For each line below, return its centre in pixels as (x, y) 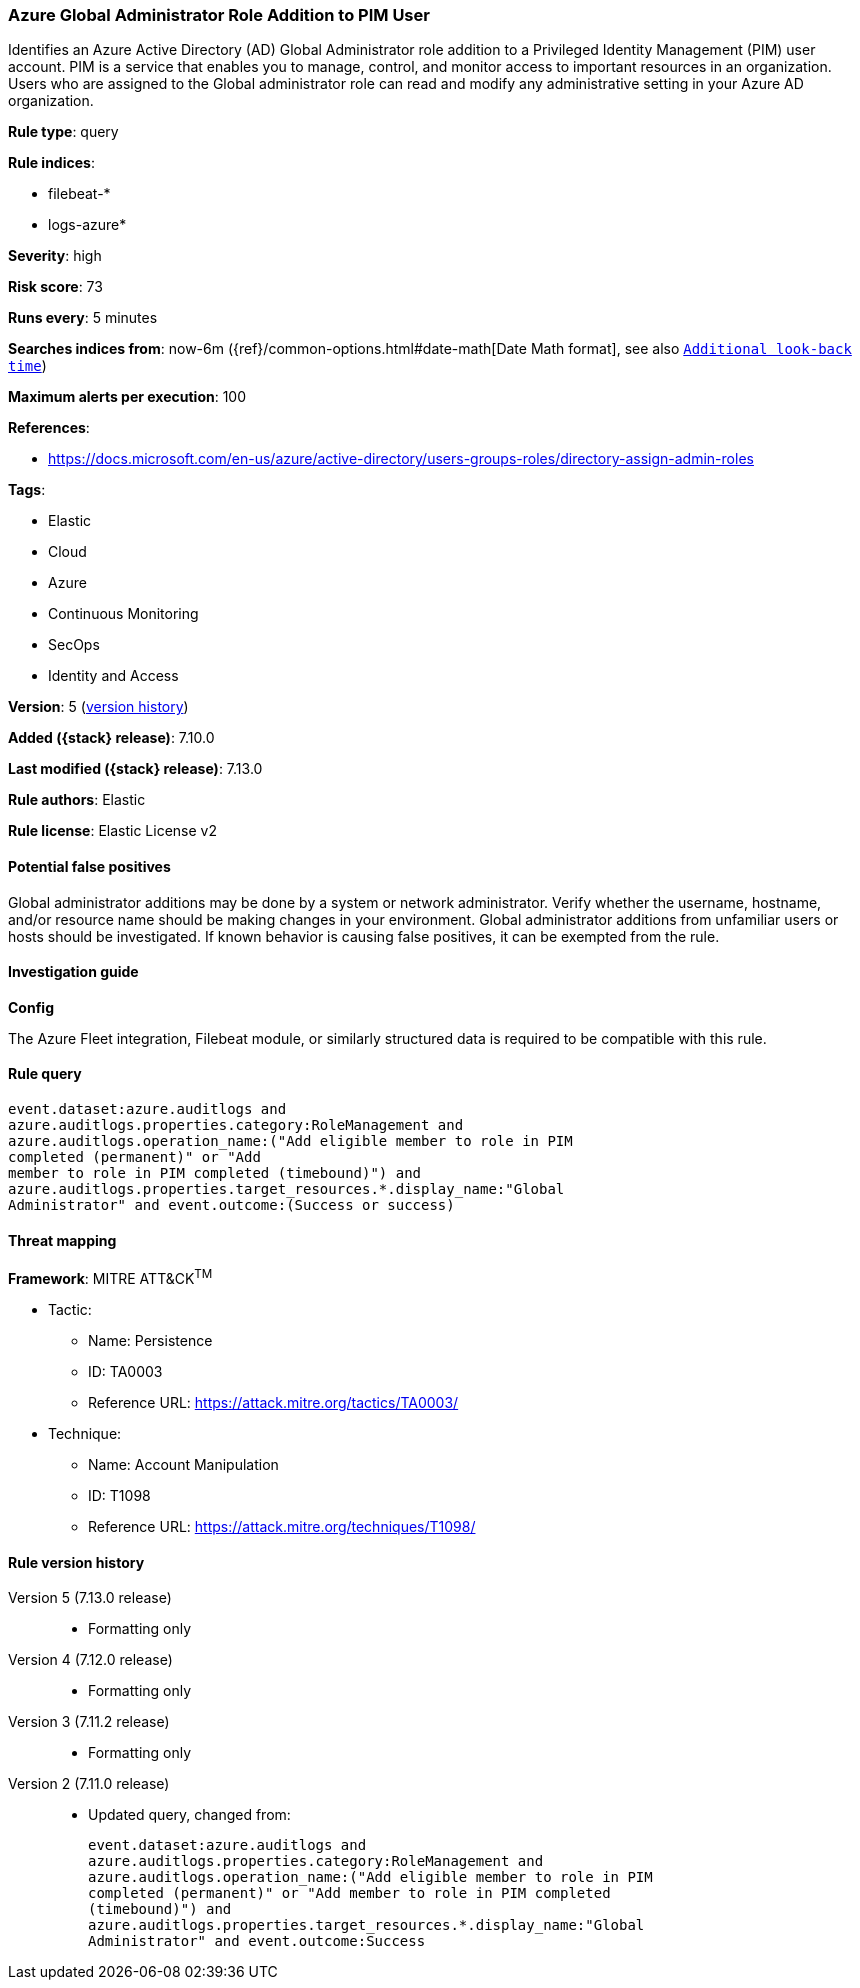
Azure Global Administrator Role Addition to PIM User (219, 15)
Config (31, 1007)
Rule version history (76, 1562)
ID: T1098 (119, 1495)
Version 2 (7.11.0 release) (89, 1784)
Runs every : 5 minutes (83, 318)
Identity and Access (113, 676)
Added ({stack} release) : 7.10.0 (111, 738)
